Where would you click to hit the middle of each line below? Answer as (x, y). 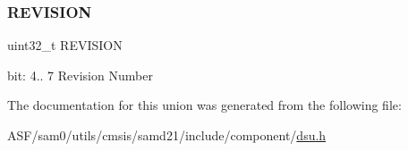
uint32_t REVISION (65, 45)
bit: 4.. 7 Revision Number (80, 75)
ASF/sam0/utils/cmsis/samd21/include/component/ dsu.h (167, 135)
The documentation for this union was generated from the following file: (204, 105)
